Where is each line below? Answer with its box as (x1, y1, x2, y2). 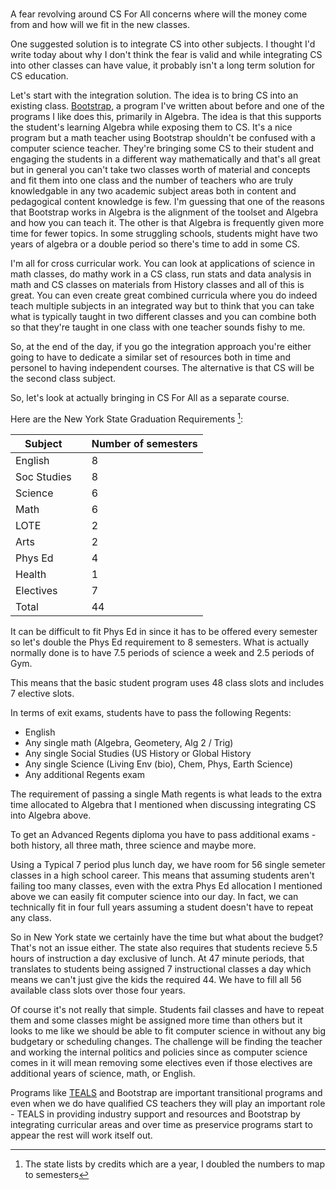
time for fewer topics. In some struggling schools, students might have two (10, 228, 318, 240)
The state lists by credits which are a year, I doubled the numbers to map (24, 1158, 326, 1170)
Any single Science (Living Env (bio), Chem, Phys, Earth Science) (24, 758, 294, 770)
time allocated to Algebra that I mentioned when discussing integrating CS (10, 798, 317, 810)
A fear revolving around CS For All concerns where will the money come (10, 8, 308, 20)
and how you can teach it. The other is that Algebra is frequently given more (10, 217, 325, 229)
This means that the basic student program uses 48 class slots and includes (10, 676, 325, 688)
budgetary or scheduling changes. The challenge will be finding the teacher (10, 1035, 323, 1047)
